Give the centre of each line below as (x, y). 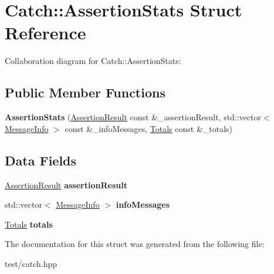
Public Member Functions (85, 92)
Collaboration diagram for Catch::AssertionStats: (93, 61)
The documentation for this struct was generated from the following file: (135, 244)
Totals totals (29, 224)
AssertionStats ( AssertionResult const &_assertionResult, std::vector (133, 117)
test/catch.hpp (31, 263)
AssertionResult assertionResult (66, 185)
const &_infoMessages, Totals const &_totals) (149, 128)
